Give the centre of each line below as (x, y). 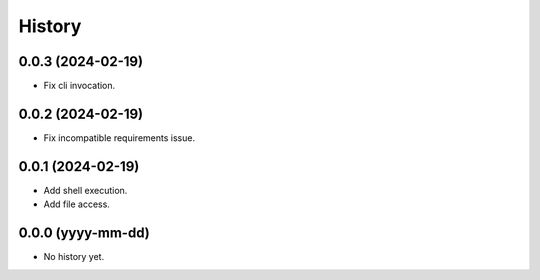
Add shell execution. (85, 190)
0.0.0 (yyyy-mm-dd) (84, 233)
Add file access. (76, 204)
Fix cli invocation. (79, 86)
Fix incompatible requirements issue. (119, 137)
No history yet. (74, 257)
